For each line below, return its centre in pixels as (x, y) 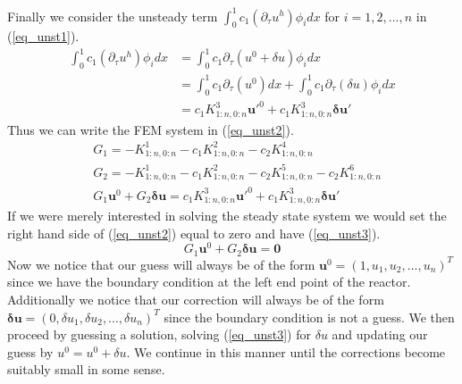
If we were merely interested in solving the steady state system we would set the (227, 216)
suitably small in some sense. (86, 369)
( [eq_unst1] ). (43, 36)
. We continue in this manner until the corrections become (286, 351)
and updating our (380, 334)
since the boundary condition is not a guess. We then (309, 317)
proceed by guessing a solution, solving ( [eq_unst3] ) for (159, 334)
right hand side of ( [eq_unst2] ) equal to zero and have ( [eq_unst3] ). (194, 233)
